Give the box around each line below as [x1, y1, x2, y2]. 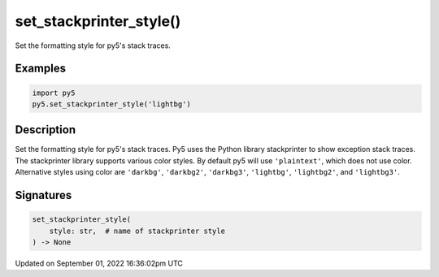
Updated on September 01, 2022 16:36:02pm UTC [15, 258, 183, 268]
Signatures [15, 188, 72, 202]
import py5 [32, 88, 76, 97]
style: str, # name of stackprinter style [49, 226, 225, 236]
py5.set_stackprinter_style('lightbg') [32, 99, 191, 109]
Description [15, 123, 76, 137]
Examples [15, 62, 67, 76]
